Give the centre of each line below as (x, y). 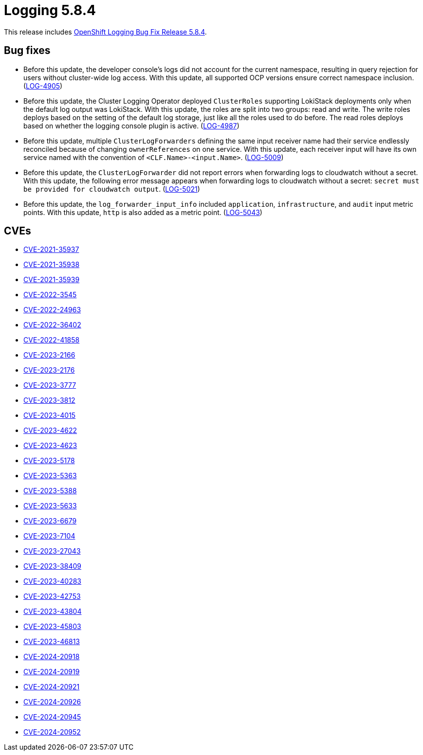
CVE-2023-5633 (50, 506)
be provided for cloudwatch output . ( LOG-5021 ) (112, 189)
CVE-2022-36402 (52, 325)
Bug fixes (27, 51)
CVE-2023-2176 (49, 370)
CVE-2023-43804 (53, 611)
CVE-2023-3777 (50, 385)
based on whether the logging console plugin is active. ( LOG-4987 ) (131, 126)
